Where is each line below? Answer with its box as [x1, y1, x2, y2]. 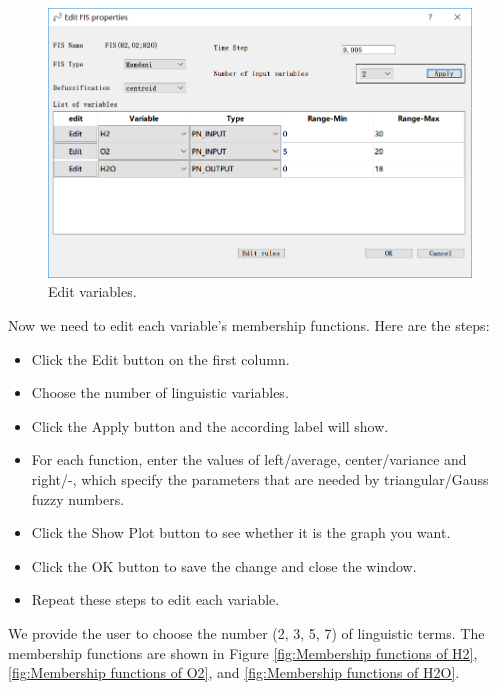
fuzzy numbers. [31, 488, 125, 509]
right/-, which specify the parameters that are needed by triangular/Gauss [31, 469, 489, 490]
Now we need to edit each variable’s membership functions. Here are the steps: [8, 315, 490, 336]
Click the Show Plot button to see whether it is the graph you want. [31, 522, 451, 543]
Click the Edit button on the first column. [31, 348, 290, 369]
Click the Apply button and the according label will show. [31, 415, 389, 436]
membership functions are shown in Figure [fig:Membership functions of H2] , [8, 642, 478, 663]
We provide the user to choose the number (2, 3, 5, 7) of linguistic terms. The [8, 623, 485, 644]
